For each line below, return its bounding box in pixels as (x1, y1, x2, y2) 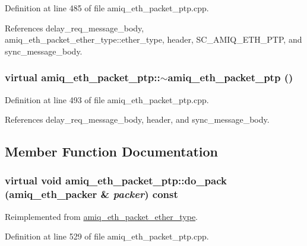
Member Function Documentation (5, 142, 219, 161)
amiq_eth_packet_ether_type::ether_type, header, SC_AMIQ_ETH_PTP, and (5, 33, 302, 46)
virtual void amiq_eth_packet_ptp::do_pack (5, 173, 227, 188)
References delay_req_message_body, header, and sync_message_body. (5, 113, 270, 126)
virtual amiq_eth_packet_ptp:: (5, 70, 160, 85)
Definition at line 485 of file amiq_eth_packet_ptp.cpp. (5, 2, 209, 14)
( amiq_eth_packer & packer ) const (5, 187, 178, 202)
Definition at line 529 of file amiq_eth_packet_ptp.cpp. (5, 230, 209, 242)
